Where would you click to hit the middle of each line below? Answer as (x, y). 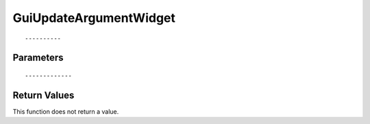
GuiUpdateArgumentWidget (94, 18)
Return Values (44, 95)
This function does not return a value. (66, 111)
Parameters (38, 58)
